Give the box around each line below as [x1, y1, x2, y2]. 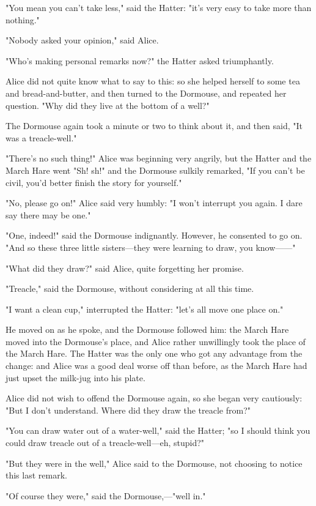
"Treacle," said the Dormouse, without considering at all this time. [6, 282, 254, 295]
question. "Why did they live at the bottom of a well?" [6, 99, 210, 111]
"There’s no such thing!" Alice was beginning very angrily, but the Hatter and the [6, 152, 312, 165]
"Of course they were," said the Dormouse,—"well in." [6, 489, 206, 502]
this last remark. [6, 469, 67, 482]
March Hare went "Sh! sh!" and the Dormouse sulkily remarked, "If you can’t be [6, 163, 305, 176]
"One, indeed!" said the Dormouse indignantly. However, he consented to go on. [6, 229, 303, 242]
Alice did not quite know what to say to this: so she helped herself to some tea [6, 75, 300, 87]
